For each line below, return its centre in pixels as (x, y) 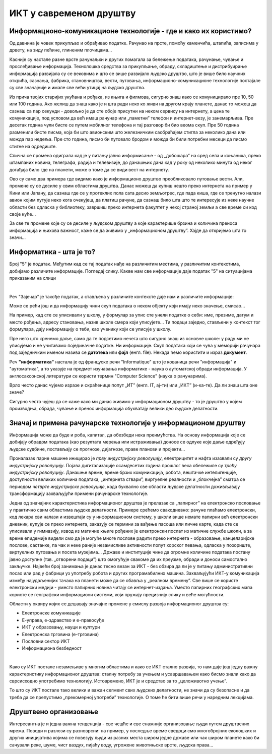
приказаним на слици (33, 278)
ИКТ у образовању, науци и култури (61, 627)
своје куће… (23, 214)
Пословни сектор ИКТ (46, 641)
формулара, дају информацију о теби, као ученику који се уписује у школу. (90, 329)
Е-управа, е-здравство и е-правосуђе (63, 620)
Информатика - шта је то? (52, 252)
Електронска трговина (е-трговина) (60, 634)
